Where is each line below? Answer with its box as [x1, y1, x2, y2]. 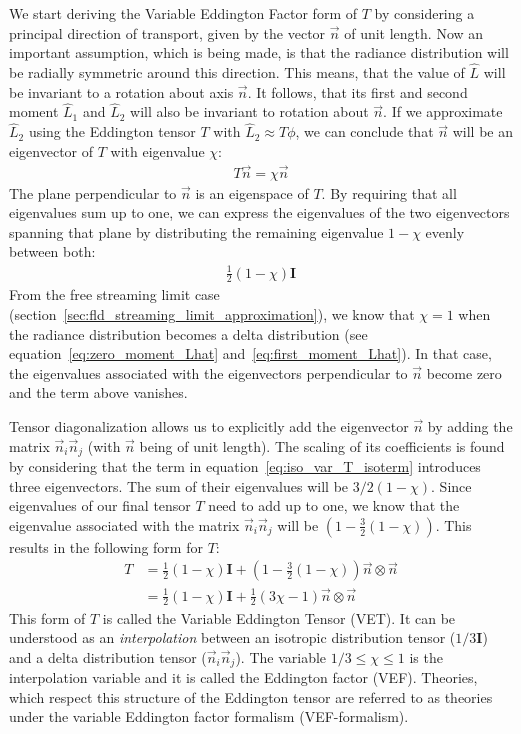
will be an [452, 121, 513, 142]
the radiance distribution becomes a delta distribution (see [9, 323, 368, 344]
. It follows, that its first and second [247, 81, 468, 102]
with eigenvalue [110, 140, 205, 161]
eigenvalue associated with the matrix [9, 514, 240, 535]
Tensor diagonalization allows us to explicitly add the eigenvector [9, 415, 409, 436]
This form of [9, 607, 86, 628]
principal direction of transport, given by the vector [9, 22, 326, 43]
